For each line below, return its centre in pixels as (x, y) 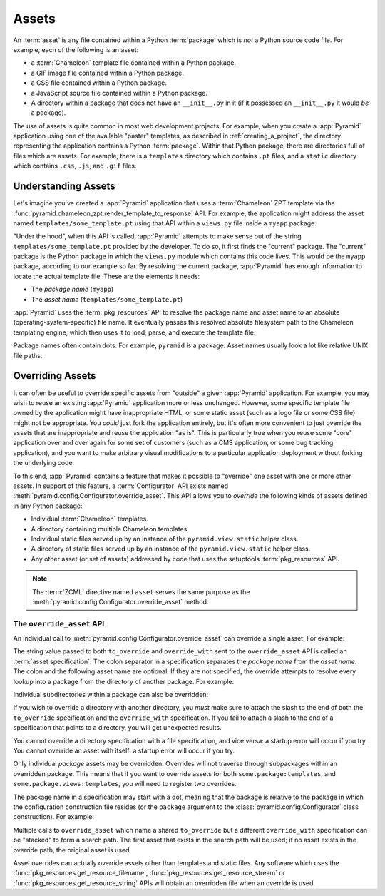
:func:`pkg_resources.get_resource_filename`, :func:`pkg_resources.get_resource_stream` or (149, 873)
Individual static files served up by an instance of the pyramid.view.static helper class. (165, 539)
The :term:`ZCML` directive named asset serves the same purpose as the (141, 591)
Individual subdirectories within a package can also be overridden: (111, 695)
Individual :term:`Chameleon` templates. (90, 519)
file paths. (28, 355)
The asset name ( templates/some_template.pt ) (107, 299)
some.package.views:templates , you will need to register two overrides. (125, 784)
